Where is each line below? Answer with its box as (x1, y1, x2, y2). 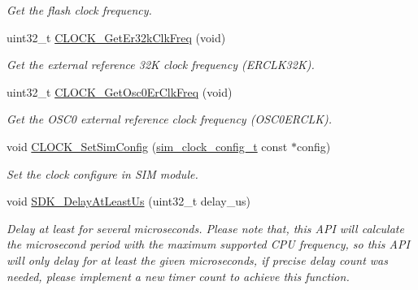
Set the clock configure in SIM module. (7, 165, 198, 182)
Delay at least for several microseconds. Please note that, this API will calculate (7, 219, 404, 236)
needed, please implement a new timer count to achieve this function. (7, 267, 350, 284)
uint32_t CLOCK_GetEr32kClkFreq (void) (7, 28, 226, 45)
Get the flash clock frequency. (7, 2, 152, 18)
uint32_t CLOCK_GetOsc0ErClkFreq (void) (7, 83, 233, 100)
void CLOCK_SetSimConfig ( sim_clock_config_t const (7, 137, 288, 154)
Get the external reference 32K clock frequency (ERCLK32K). (7, 56, 315, 73)
